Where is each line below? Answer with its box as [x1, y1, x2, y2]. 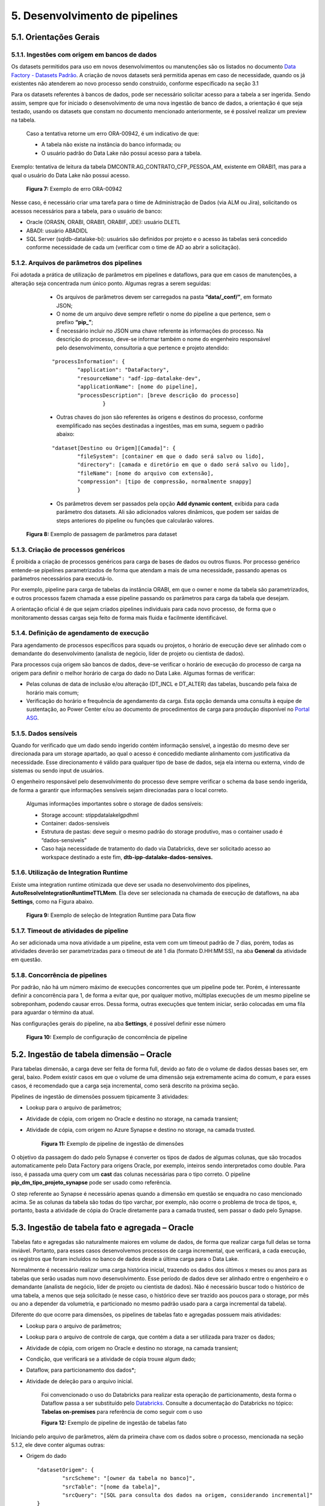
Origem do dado [26, 1452, 67, 1460]
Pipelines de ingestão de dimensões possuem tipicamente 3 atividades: [11, 1093, 189, 1101]
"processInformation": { [52, 358, 125, 364]
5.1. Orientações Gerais [11, 32, 100, 42]
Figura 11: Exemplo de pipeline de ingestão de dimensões [41, 1140, 184, 1147]
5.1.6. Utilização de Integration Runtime [11, 868, 128, 876]
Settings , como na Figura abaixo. [11, 898, 94, 905]
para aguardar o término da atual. [11, 1009, 94, 1016]
